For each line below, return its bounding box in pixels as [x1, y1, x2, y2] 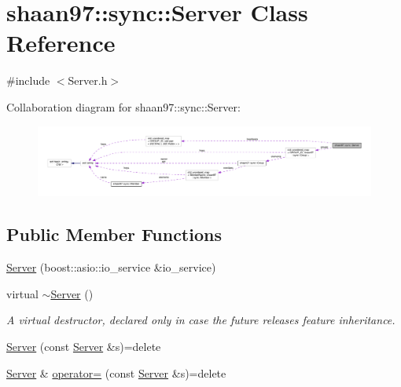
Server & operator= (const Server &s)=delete [6, 364, 226, 381]
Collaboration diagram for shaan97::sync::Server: [6, 98, 241, 115]
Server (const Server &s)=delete [6, 338, 161, 354]
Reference [6, 27, 116, 59]
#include [6, 72, 50, 89]
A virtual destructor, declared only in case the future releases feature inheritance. [6, 312, 395, 328]
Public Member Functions [6, 222, 222, 246]
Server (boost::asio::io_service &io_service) [6, 259, 216, 276]
